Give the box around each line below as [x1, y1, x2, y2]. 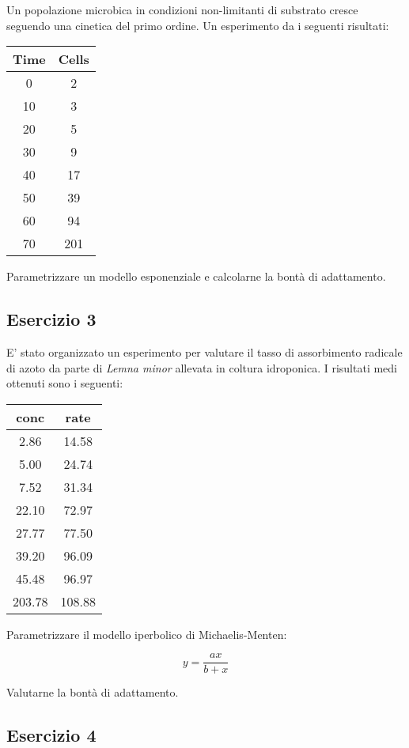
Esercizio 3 [6, 307, 97, 331]
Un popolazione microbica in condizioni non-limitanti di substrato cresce [6, 2, 358, 17]
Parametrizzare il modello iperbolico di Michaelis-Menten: [6, 625, 287, 642]
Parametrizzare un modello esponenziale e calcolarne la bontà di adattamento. [6, 268, 386, 285]
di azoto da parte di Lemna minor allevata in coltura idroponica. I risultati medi [6, 359, 397, 376]
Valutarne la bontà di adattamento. [6, 684, 179, 701]
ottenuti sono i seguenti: [6, 375, 123, 391]
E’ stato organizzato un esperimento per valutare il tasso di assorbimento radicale [6, 343, 403, 360]
